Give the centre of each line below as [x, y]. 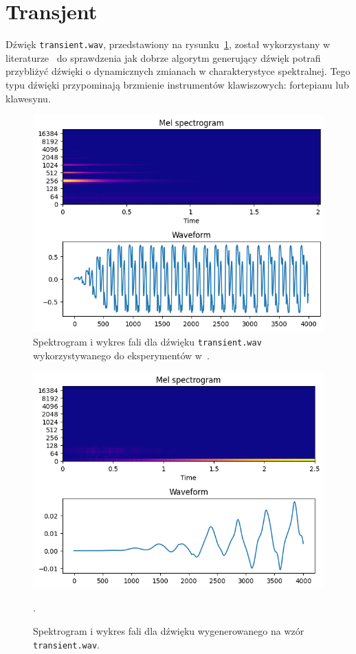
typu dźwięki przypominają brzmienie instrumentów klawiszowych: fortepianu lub [177, 84]
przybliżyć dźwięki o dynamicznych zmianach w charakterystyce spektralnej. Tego [178, 71]
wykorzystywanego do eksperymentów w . [121, 355]
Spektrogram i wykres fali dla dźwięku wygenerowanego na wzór [169, 630]
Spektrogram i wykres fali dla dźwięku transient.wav [147, 341]
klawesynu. [28, 98]
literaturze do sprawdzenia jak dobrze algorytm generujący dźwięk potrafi [163, 57]
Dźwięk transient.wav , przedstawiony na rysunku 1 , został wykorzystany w [168, 44]
